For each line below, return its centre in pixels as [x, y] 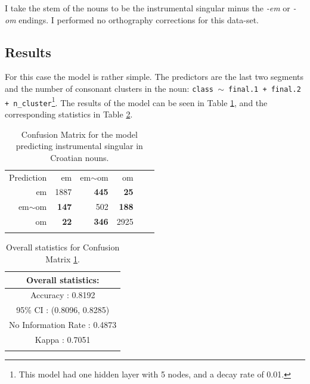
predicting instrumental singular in [79, 146]
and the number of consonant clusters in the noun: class [109, 88]
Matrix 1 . [63, 259]
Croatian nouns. [80, 157]
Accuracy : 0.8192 [63, 295]
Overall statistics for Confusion [63, 247]
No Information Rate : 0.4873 [63, 325]
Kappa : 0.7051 [63, 340]
